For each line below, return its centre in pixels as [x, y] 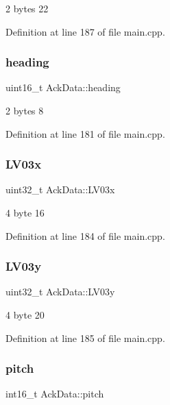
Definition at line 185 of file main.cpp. [85, 337]
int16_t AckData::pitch [55, 394]
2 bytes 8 [25, 110]
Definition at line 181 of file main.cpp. [85, 133]
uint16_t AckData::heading [63, 87]
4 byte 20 [25, 315]
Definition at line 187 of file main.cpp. [85, 31]
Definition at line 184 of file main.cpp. [85, 235]
